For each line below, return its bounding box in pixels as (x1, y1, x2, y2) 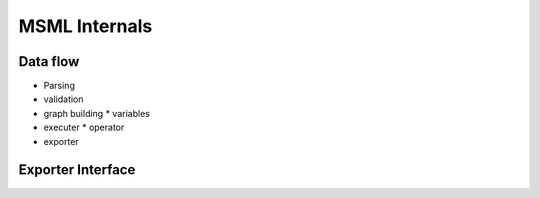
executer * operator (43, 121, 125, 134)
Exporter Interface (18, 161, 136, 179)
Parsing (43, 80, 75, 92)
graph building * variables (43, 107, 150, 119)
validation (43, 93, 84, 105)
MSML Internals (18, 15, 153, 37)
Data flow (18, 53, 80, 70)
